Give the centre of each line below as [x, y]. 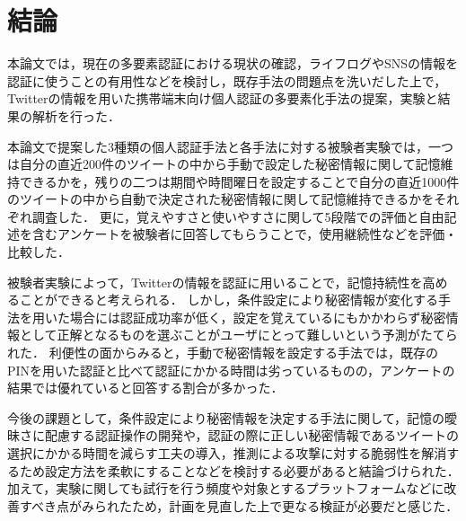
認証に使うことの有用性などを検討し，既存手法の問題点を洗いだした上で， [227, 80]
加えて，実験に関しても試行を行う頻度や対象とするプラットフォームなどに [226, 488]
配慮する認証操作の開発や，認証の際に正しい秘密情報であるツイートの [252, 435]
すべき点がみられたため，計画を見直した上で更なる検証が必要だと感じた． [239, 505]
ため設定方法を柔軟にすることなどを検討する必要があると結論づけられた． [239, 470]
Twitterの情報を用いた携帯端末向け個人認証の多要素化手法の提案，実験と [223, 98]
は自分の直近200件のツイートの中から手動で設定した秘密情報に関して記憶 [224, 164]
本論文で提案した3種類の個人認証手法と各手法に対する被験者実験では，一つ [230, 146]
